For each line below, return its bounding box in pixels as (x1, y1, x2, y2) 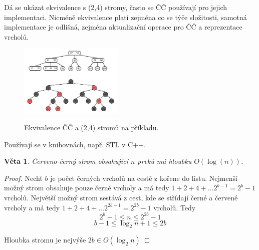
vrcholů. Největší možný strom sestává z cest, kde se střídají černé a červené (4, 192, 238, 202)
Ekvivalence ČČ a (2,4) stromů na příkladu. (24, 122, 159, 132)
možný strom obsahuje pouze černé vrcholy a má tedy (4, 182, 169, 193)
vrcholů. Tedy (153, 202, 196, 212)
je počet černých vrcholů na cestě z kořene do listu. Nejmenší (50, 172, 237, 183)
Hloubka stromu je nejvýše (4, 234, 86, 245)
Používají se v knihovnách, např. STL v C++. (4, 139, 146, 149)
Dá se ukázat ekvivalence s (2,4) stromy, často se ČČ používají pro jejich (4, 2, 227, 12)
